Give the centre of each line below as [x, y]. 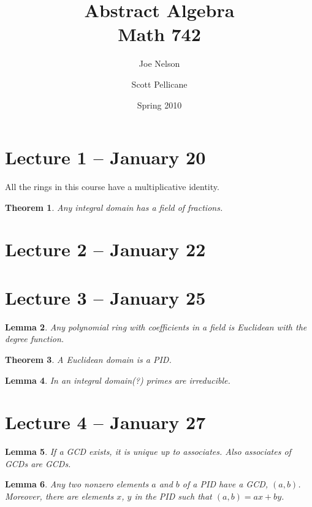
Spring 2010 [159, 105]
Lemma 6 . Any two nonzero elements [77, 484]
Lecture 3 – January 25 [105, 297]
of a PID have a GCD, [225, 484]
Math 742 [159, 34]
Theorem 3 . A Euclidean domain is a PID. [88, 359]
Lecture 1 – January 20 [105, 157]
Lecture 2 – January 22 [105, 249]
